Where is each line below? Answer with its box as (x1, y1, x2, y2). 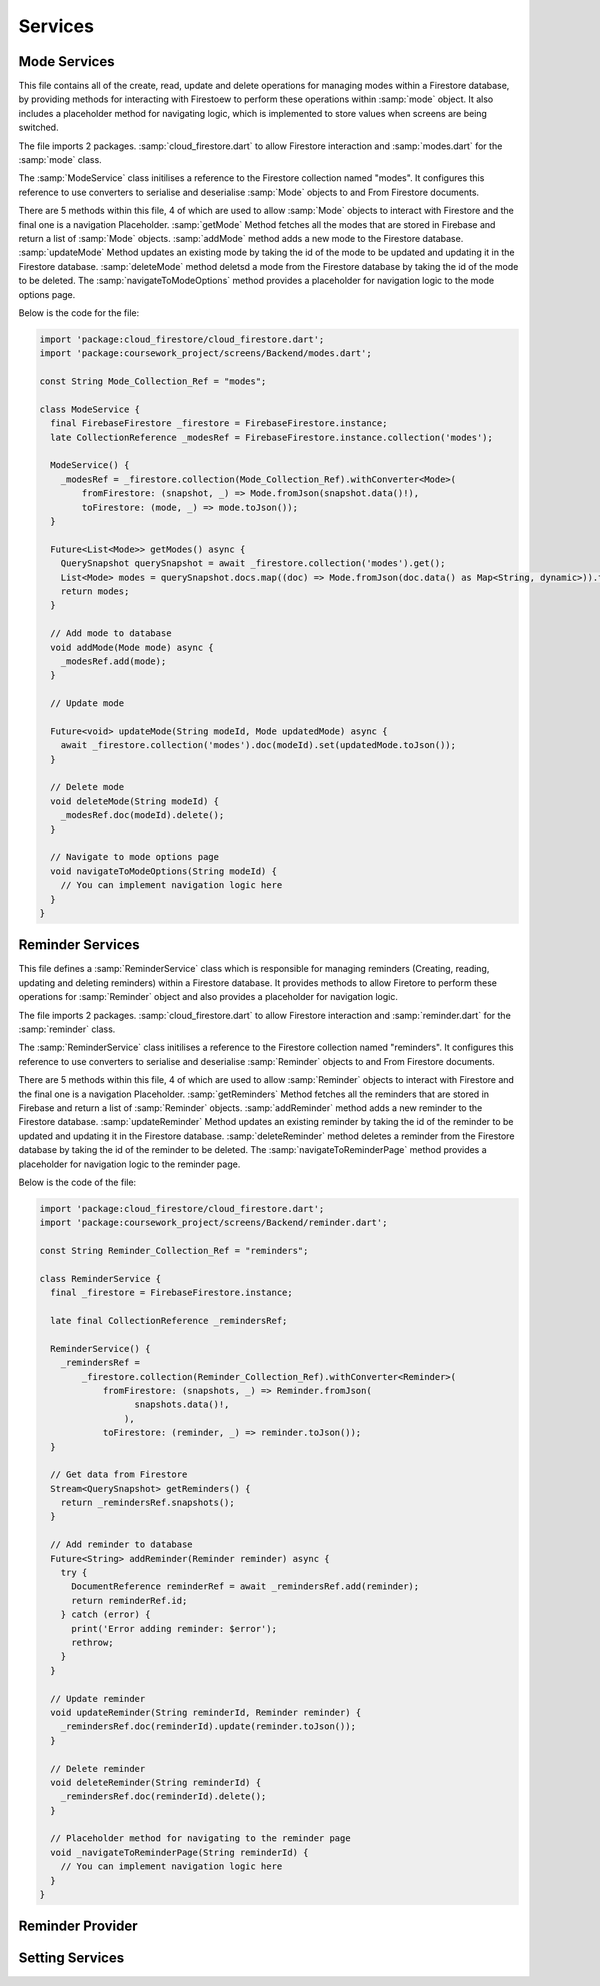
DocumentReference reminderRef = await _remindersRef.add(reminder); (71, 1581, 420, 1592)
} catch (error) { (60, 1609, 151, 1620)
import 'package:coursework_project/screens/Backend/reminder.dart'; (39, 1217, 388, 1229)
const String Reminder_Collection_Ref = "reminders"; (39, 1245, 309, 1257)
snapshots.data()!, (134, 1399, 230, 1410)
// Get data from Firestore (50, 1469, 188, 1480)
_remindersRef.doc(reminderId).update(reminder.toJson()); (60, 1721, 357, 1732)
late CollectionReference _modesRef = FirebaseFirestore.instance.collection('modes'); (50, 431, 494, 443)
